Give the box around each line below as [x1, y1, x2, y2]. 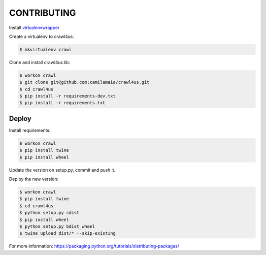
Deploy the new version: [9, 176, 59, 182]
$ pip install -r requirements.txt [19, 100, 105, 106]
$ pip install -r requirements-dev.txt [19, 94, 116, 99]
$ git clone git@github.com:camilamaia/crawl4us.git [19, 79, 150, 85]
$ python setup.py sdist [19, 210, 80, 216]
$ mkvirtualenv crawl [19, 47, 72, 52]
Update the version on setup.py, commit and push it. [9, 167, 116, 173]
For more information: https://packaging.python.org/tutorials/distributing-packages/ [9, 243, 179, 249]
